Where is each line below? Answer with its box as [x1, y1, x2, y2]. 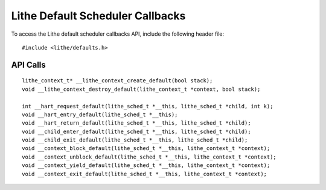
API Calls [11, 59, 46, 70]
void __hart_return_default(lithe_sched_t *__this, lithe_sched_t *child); [22, 120, 251, 126]
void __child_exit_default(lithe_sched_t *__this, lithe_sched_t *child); [22, 137, 248, 143]
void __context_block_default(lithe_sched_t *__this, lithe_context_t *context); [22, 145, 270, 152]
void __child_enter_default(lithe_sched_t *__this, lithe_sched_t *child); [22, 128, 251, 135]
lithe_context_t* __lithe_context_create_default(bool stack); [22, 77, 213, 84]
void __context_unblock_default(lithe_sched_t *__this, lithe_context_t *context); [22, 153, 277, 160]
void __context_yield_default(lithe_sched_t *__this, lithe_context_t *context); [22, 162, 270, 169]
